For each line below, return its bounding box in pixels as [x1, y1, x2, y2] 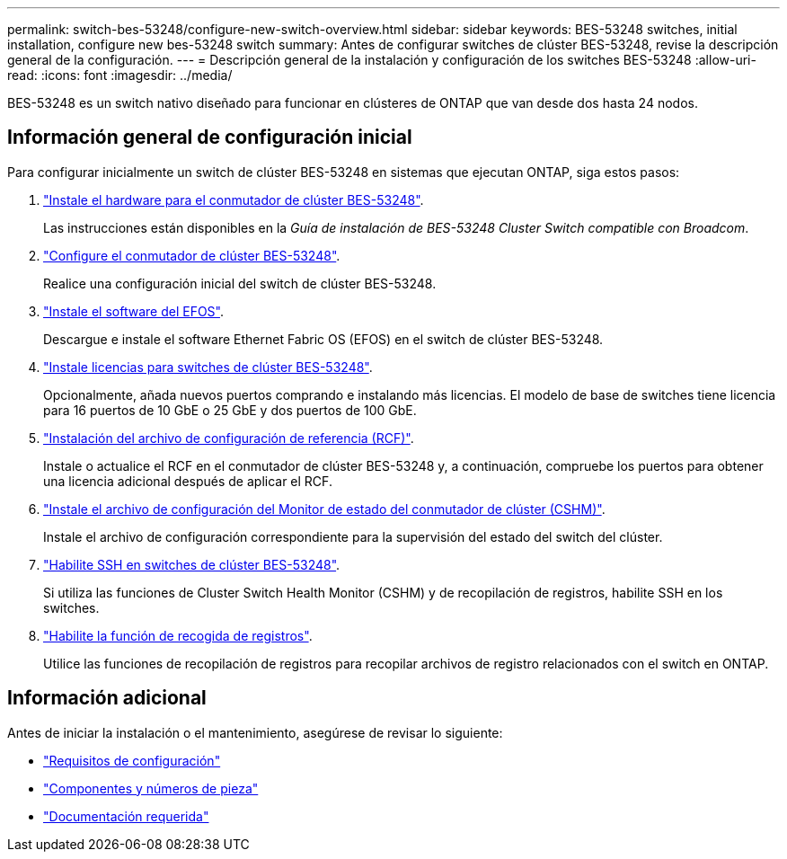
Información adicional [7, 686, 207, 710]
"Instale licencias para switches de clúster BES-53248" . [43, 359, 373, 375]
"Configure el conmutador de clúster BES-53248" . [43, 247, 340, 263]
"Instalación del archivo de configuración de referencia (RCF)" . [43, 429, 414, 446]
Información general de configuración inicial [7, 126, 412, 149]
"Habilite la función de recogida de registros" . [43, 627, 313, 643]
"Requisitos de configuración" [43, 752, 221, 768]
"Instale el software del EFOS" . [43, 303, 225, 319]
